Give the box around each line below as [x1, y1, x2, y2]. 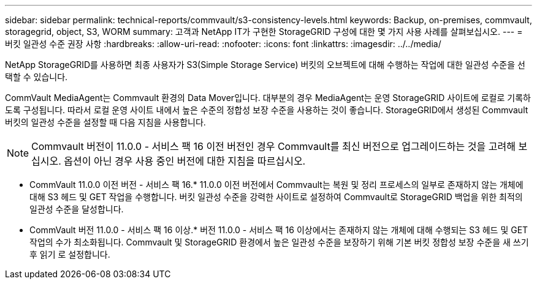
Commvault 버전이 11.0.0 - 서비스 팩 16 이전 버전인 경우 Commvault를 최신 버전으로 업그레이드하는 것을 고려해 [31, 140, 516, 152]
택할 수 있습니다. [5, 72, 68, 82]
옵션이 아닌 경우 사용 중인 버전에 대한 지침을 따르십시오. [64, 155, 306, 167]
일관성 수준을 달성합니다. [29, 204, 124, 214]
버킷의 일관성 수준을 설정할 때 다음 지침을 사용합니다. [5, 117, 206, 127]
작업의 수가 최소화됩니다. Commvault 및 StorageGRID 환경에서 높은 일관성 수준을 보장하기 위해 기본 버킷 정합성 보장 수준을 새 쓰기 [29, 237, 529, 247]
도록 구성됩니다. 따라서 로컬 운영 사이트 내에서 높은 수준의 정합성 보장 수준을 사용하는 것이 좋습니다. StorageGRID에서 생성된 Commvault [5, 105, 528, 115]
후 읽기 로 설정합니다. [29, 249, 110, 260]
